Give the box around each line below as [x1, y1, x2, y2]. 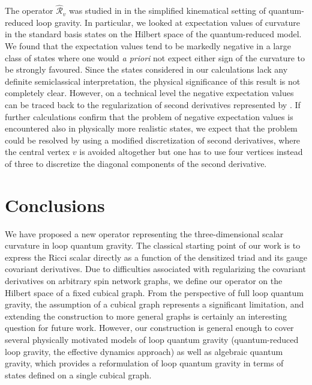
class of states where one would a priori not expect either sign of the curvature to [5, 51, 305, 64]
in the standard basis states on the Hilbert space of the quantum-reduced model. [5, 28, 302, 40]
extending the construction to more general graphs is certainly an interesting [5, 309, 287, 322]
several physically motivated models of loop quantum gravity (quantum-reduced [5, 333, 299, 345]
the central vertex [5, 145, 70, 158]
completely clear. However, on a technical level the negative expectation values [5, 86, 294, 99]
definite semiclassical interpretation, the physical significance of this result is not [5, 74, 301, 87]
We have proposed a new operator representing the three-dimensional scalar [5, 227, 284, 240]
